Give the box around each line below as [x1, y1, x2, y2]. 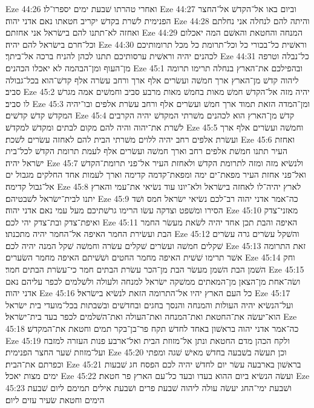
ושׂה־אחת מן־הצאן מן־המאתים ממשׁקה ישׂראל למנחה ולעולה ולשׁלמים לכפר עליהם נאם [5, 274, 301, 287]
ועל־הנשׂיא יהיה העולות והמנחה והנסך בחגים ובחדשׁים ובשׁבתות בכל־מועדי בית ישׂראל [5, 298, 293, 311]
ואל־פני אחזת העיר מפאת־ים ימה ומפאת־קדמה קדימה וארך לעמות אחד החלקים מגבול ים [5, 168, 306, 181]
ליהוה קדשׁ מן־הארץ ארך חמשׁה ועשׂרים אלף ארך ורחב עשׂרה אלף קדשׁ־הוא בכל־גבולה [5, 73, 299, 86]
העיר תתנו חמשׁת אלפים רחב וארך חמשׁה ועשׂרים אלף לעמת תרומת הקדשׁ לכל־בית [5, 144, 288, 157]
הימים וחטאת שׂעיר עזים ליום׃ [5, 393, 105, 406]
